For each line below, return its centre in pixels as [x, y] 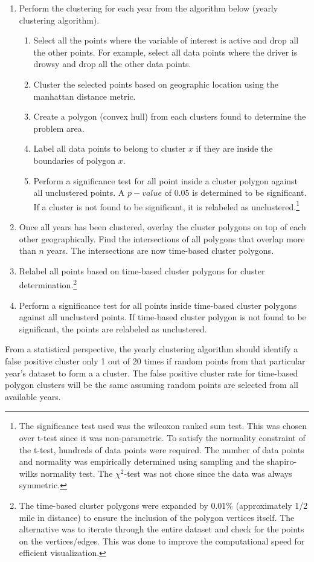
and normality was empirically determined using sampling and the [142, 461]
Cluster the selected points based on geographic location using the [156, 84]
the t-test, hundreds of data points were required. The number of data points [162, 449]
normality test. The [77, 473]
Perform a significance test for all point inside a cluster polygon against [166, 180]
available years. [33, 396]
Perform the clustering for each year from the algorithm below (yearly [149, 8]
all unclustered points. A [79, 192]
